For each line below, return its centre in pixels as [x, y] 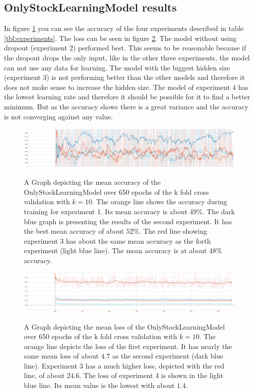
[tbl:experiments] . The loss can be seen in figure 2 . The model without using [120, 38]
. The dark [219, 211]
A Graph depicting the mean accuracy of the [92, 182]
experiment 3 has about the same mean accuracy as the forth [118, 240]
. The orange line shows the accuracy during [159, 201]
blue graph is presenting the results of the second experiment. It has [128, 221]
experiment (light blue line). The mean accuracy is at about [116, 250]
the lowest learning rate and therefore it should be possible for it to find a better [127, 97]
